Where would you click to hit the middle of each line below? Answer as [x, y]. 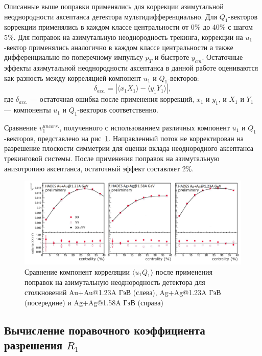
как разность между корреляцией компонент [73, 77]
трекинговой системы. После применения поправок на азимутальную [112, 158]
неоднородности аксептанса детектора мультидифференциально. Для [111, 16]
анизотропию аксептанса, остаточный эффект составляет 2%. [99, 168]
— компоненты [28, 110]
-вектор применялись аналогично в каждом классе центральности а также [119, 47]
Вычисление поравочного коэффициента [105, 330]
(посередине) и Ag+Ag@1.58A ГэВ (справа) [94, 302]
